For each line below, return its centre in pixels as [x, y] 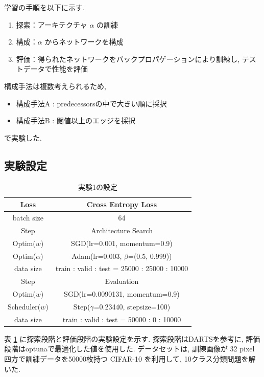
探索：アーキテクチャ [52, 24]
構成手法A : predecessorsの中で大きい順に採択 [91, 103]
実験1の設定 [98, 186]
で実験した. [23, 137]
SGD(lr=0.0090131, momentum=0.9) [122, 294]
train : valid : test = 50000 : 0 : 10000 [122, 319]
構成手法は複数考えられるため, [55, 86]
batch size [28, 217]
